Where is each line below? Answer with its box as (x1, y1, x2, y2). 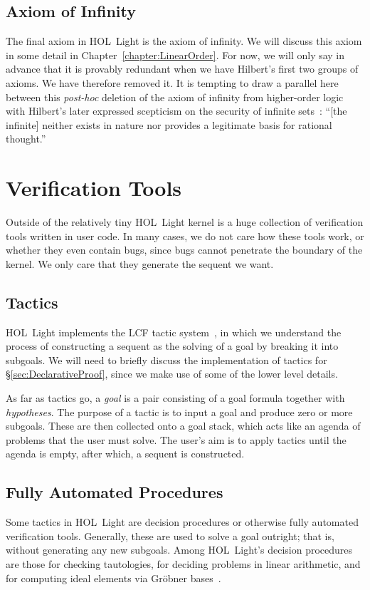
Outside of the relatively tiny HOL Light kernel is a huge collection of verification (6, 214, 364, 229)
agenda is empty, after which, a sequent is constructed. (6, 446, 245, 461)
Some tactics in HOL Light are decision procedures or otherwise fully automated (6, 514, 359, 529)
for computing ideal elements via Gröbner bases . (6, 570, 221, 585)
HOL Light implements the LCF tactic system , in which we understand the (6, 324, 342, 339)
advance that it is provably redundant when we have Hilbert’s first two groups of (6, 61, 359, 76)
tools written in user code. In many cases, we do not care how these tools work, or (6, 228, 364, 243)
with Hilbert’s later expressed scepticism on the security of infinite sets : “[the (6, 103, 347, 118)
